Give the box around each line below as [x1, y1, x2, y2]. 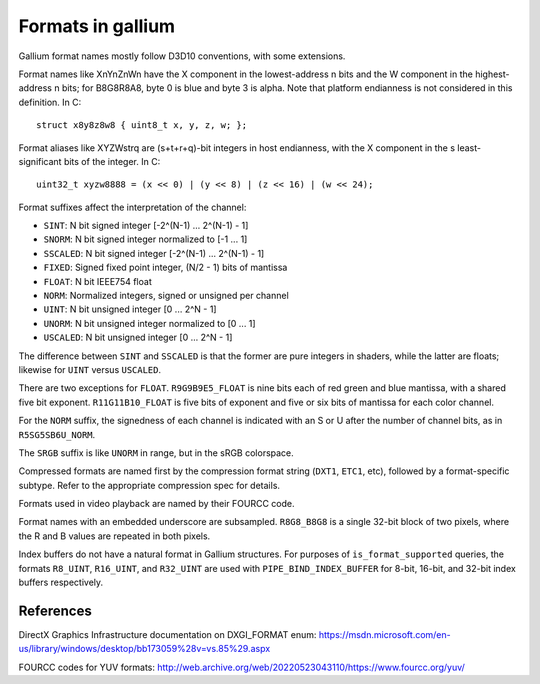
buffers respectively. [18, 576, 104, 589]
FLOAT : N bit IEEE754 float [43, 275, 152, 287]
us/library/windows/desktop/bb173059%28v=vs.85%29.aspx [18, 643, 271, 655]
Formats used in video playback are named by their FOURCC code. [18, 498, 295, 510]
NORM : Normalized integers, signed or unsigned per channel [43, 290, 289, 302]
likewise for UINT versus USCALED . [18, 363, 162, 375]
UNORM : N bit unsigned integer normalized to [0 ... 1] [43, 317, 256, 329]
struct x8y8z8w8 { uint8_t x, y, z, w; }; [36, 120, 248, 131]
